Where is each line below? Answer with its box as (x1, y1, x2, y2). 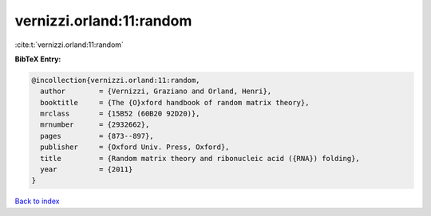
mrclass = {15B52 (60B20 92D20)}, (40, 109, 200, 119)
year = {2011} (40, 165, 133, 175)
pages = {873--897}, (40, 132, 155, 140)
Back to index (14, 196, 60, 206)
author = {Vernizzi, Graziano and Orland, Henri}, (40, 87, 272, 96)
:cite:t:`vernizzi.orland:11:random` (14, 40, 124, 49)
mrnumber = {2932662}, (40, 120, 150, 129)
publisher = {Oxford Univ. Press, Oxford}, (40, 143, 230, 151)
